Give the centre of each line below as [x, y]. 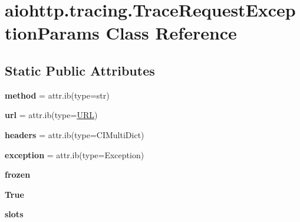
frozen [18, 174]
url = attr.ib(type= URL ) [51, 115]
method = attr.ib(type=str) [57, 95]
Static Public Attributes [80, 70]
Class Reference [171, 33]
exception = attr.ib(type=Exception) [75, 154]
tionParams [52, 33]
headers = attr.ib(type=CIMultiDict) [75, 134]
